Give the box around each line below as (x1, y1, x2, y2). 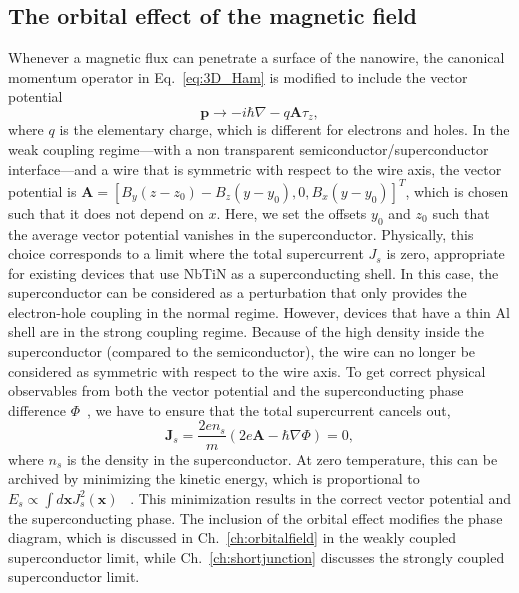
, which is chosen (405, 180, 509, 201)
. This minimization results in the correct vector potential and (130, 487, 511, 508)
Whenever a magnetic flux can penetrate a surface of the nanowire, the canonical (8, 47, 505, 68)
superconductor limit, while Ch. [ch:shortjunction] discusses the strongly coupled (8, 546, 505, 567)
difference (8, 399, 66, 420)
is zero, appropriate (386, 243, 505, 264)
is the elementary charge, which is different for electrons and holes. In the (59, 119, 510, 140)
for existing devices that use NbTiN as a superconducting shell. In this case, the (8, 262, 499, 283)
